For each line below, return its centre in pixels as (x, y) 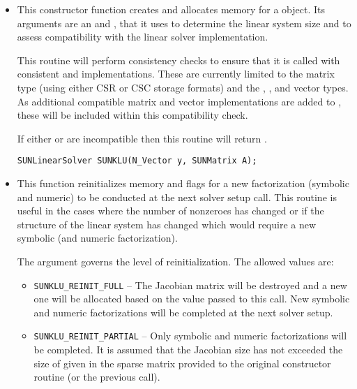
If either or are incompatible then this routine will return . (142, 138)
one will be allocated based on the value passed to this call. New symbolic (192, 299)
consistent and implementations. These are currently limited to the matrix (176, 74)
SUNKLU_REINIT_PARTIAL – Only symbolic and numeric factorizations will (190, 336)
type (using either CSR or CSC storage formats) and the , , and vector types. (183, 87)
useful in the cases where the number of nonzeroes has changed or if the (170, 211)
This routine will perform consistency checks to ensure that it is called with (178, 60)
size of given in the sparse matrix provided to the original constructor (182, 363)
